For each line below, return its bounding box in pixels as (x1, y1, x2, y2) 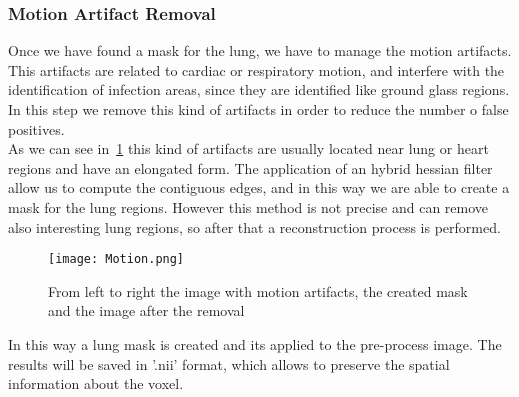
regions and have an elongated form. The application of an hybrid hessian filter (8, 157, 493, 178)
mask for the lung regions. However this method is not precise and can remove (8, 196, 489, 217)
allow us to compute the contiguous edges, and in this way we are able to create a (8, 177, 510, 198)
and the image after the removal (48, 300, 245, 321)
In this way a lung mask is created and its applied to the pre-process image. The (8, 334, 502, 354)
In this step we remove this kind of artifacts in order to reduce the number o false (8, 99, 509, 119)
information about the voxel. (8, 373, 184, 394)
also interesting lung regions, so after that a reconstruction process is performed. (8, 216, 501, 237)
